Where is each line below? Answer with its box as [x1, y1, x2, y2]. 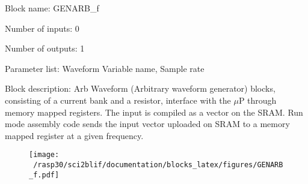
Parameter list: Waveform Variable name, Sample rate [5, 62, 205, 74]
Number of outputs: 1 [5, 42, 85, 55]
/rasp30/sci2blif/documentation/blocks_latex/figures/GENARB [33, 161, 283, 169]
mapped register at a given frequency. [5, 129, 144, 141]
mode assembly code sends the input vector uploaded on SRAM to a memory [5, 117, 290, 130]
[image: [29, 150, 60, 159]
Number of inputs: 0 [5, 22, 79, 34]
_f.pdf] [29, 170, 60, 179]
